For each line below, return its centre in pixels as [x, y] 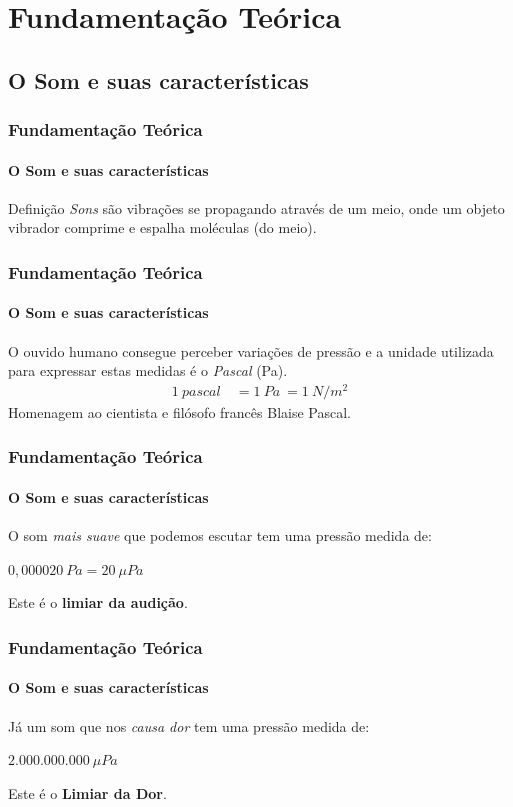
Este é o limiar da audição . [98, 602]
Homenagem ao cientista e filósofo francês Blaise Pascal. [179, 411]
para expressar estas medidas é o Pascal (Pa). [148, 370]
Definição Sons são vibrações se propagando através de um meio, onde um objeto [256, 207]
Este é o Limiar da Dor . [87, 792]
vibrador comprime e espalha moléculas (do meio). [162, 227]
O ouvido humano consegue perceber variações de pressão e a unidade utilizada [251, 350]
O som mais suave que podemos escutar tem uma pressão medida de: [220, 535]
